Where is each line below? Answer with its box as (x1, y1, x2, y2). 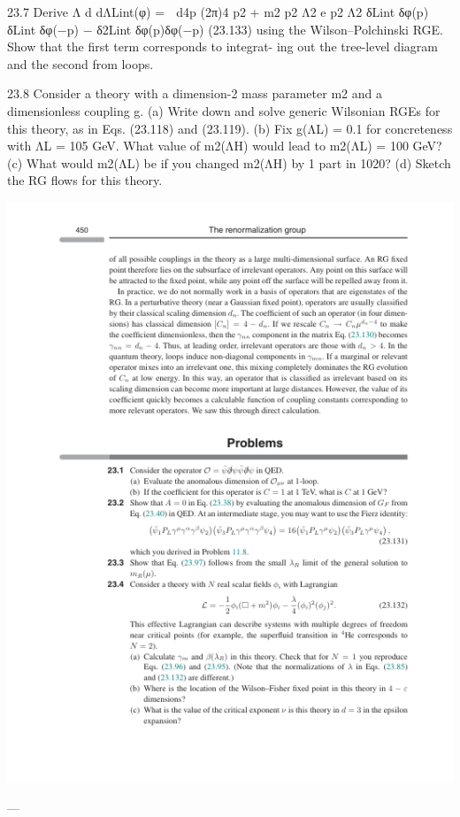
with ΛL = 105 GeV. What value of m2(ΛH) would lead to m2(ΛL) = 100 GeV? (7, 136, 442, 155)
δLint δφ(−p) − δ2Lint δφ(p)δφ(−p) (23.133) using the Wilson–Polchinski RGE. (7, 19, 443, 38)
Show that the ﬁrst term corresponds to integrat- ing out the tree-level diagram (7, 37, 438, 56)
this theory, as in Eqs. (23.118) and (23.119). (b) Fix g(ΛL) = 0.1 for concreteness (7, 119, 453, 137)
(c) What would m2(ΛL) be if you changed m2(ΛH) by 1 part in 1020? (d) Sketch (7, 153, 451, 172)
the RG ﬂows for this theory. (7, 171, 163, 189)
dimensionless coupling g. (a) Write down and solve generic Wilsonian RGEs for (7, 101, 441, 119)
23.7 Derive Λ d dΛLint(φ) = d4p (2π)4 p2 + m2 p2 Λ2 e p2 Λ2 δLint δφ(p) (7, 3, 429, 20)
